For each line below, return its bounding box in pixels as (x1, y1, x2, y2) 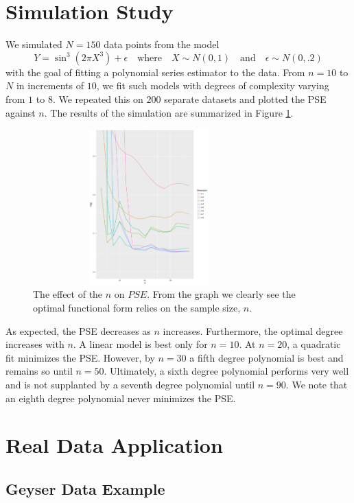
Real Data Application (5, 431, 223, 459)
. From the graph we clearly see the (147, 287, 296, 301)
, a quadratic (287, 337, 341, 351)
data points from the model (104, 37, 220, 51)
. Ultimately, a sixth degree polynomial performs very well (104, 364, 349, 378)
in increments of (16, 78, 84, 93)
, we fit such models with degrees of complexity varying (96, 78, 329, 93)
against (5, 105, 36, 119)
